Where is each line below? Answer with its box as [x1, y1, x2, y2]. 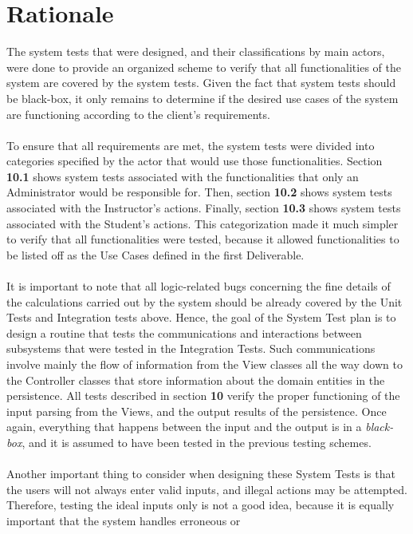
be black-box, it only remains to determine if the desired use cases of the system [6, 89, 399, 106]
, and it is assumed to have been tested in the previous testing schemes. [22, 433, 372, 450]
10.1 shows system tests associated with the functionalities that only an [6, 168, 359, 184]
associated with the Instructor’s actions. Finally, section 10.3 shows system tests [6, 200, 401, 216]
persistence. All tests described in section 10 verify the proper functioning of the [6, 387, 400, 404]
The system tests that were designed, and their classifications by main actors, [6, 43, 385, 60]
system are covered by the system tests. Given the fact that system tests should [6, 74, 396, 91]
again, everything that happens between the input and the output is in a [6, 418, 362, 435]
